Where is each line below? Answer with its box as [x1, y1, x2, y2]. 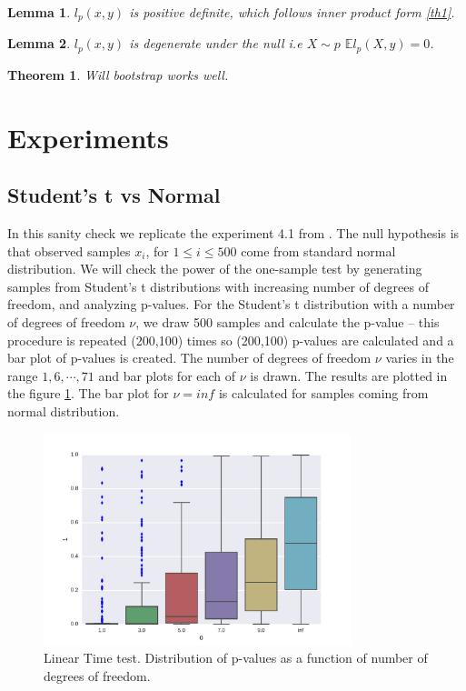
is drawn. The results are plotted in [250, 366, 448, 385]
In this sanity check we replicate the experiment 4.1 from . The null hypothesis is [7, 224, 460, 243]
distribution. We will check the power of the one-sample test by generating [7, 259, 422, 278]
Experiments [7, 118, 169, 155]
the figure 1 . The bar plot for [7, 384, 169, 403]
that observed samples [7, 241, 131, 260]
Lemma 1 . [7, 3, 71, 21]
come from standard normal [241, 241, 396, 260]
